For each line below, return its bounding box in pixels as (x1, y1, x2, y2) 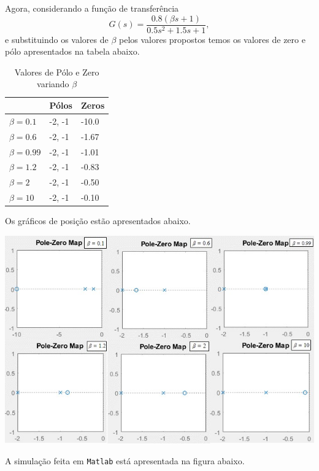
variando (37, 77, 69, 90)
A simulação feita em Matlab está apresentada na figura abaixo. (5, 454, 245, 467)
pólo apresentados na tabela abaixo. (5, 45, 140, 58)
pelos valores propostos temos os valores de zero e (118, 33, 306, 45)
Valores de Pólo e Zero (14, 65, 99, 78)
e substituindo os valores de (5, 33, 109, 45)
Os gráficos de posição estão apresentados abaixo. (5, 214, 191, 227)
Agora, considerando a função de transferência (5, 2, 179, 14)
